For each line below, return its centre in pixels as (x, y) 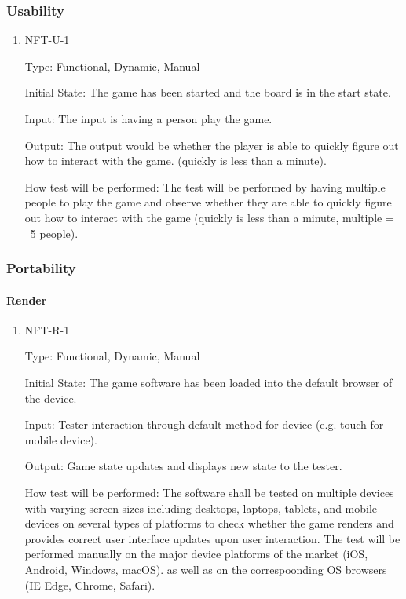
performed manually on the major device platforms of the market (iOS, (196, 554)
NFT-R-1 (47, 329)
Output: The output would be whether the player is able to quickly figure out (212, 145)
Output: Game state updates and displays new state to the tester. (183, 466)
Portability (41, 268)
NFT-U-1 (47, 40)
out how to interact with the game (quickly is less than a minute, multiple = (209, 217)
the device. (51, 398)
